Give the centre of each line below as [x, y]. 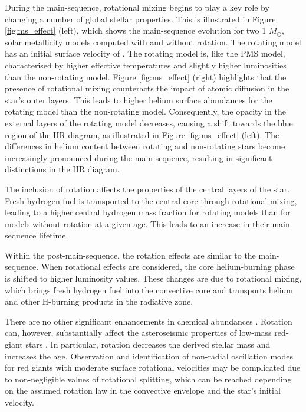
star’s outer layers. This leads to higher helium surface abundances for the [139, 99]
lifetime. [54, 235]
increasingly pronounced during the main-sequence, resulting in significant [139, 157]
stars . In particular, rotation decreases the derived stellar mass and [148, 344]
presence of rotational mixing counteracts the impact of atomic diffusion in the [147, 88]
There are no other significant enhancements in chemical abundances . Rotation [149, 321]
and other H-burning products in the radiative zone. [99, 301]
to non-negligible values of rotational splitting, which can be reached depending [148, 379]
